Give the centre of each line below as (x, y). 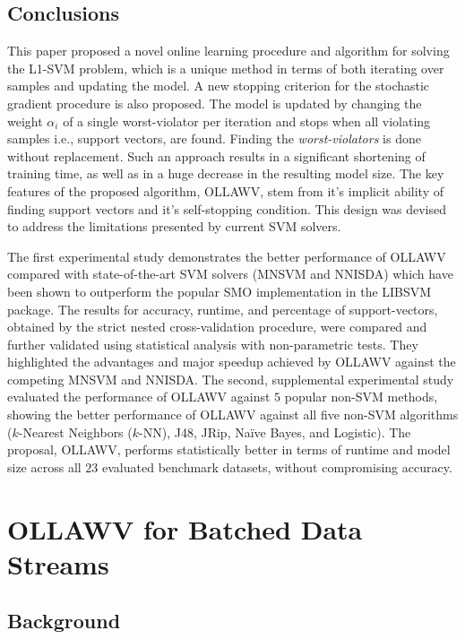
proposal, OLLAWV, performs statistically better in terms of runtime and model (229, 449)
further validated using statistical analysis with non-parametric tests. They (213, 344)
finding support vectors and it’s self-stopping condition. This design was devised (227, 208)
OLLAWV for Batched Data (185, 528)
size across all (44, 466)
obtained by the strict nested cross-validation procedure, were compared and (217, 327)
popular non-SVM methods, (361, 397)
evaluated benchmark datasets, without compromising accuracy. (277, 466)
